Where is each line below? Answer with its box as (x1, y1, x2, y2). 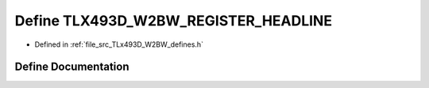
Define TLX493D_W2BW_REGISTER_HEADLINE (14, 12, 333, 29)
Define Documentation (14, 60, 129, 74)
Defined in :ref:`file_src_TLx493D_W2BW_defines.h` (34, 40, 204, 49)
